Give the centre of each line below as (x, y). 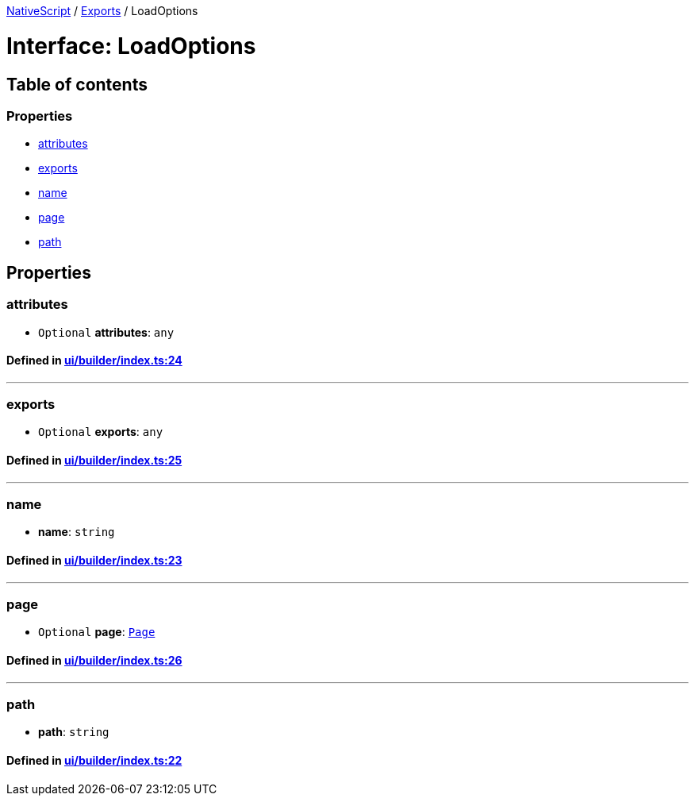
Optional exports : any (101, 432)
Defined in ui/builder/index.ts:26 (94, 661)
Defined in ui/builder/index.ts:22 (94, 760)
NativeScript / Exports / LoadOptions (102, 11)
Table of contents (77, 84)
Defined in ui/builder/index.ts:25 (94, 461)
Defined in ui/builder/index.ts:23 (94, 561)
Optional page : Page (97, 632)
